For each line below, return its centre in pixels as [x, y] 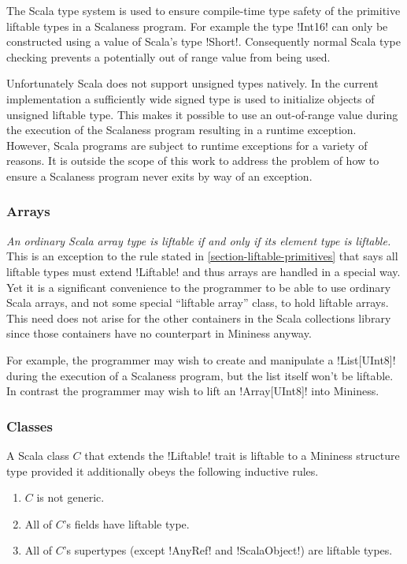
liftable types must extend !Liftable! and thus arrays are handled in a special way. [203, 271]
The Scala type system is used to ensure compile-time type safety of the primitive [203, 10]
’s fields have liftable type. [126, 523]
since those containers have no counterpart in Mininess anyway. [159, 333]
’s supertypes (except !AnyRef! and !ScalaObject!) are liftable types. [228, 550]
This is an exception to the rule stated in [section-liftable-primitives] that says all [202, 256]
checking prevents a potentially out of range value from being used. [168, 56]
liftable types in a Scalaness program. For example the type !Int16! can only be [197, 26]
